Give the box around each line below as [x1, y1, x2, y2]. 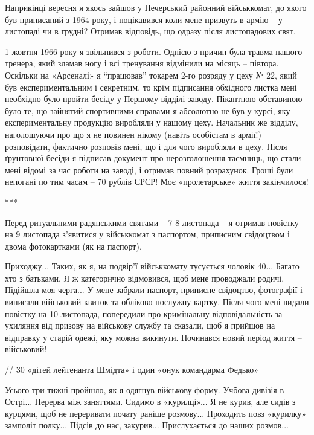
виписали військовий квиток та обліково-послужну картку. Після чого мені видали [5, 295, 309, 308]
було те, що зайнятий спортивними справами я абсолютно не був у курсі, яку [5, 104, 290, 117]
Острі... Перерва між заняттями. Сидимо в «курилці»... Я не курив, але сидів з [5, 395, 296, 408]
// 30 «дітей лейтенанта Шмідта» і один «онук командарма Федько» [5, 363, 259, 376]
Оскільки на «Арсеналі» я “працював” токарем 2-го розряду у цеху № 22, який [5, 68, 297, 81]
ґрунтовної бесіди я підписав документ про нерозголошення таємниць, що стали [5, 152, 301, 164]
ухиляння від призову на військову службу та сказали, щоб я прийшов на [5, 319, 275, 332]
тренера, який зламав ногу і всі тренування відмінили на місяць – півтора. [5, 57, 279, 69]
